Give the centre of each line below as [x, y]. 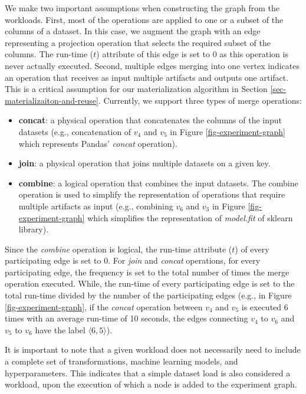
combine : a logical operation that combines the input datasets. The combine [158, 183]
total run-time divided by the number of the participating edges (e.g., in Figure [148, 295]
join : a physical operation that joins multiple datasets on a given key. [144, 163]
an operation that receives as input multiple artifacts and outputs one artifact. [147, 77]
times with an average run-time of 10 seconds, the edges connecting [126, 318]
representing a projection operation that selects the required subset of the [138, 42]
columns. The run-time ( [49, 54]
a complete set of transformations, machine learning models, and [121, 361]
